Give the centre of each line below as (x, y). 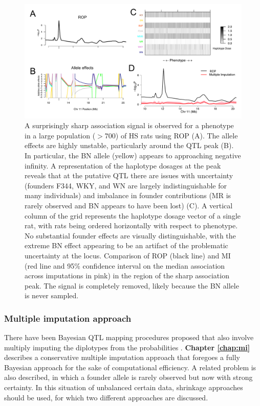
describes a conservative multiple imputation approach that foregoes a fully (122, 357)
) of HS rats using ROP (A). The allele (177, 135)
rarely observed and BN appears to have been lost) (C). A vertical (129, 205)
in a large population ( (60, 135)
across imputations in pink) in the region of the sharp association (127, 276)
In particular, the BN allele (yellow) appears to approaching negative (133, 155)
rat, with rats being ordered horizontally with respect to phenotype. (131, 225)
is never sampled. (52, 295)
